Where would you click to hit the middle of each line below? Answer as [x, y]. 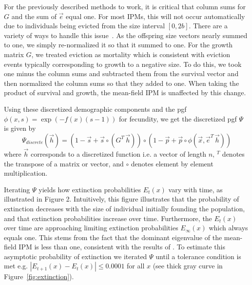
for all [136, 266]
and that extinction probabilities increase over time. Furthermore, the [108, 218]
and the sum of [34, 16]
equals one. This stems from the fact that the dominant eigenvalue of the [113, 237]
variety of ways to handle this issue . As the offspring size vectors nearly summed [126, 35]
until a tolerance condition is [198, 256]
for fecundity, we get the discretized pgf [178, 118]
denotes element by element [172, 163]
